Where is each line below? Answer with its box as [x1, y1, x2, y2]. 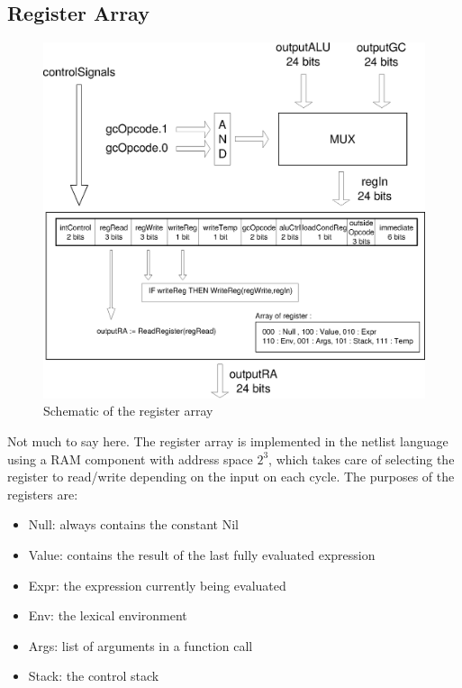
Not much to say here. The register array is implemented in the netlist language [7, 431, 448, 450]
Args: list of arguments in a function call [28, 636, 253, 655]
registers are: [7, 484, 78, 503]
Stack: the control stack [28, 666, 159, 685]
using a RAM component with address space [7, 449, 253, 468]
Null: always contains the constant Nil [28, 515, 239, 534]
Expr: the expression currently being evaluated [28, 575, 286, 594]
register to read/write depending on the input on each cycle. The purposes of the [7, 467, 455, 486]
